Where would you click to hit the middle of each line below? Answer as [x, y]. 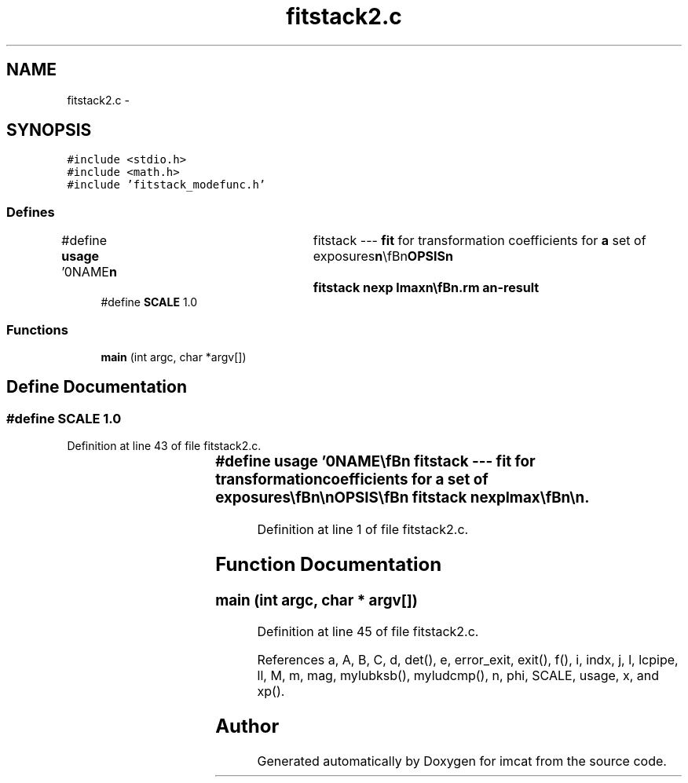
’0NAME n [89, 272]
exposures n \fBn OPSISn [383, 256]
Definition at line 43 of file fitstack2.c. [164, 446]
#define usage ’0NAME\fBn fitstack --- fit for [375, 462]
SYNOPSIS [49, 130]
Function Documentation [329, 564]
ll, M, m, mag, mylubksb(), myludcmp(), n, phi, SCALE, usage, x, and [458, 676]
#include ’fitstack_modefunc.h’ [167, 185]
